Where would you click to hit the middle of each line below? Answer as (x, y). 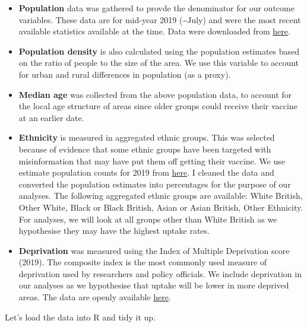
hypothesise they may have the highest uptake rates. (114, 231)
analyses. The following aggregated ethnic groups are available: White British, (161, 196)
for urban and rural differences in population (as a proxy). (125, 74)
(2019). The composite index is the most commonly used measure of (143, 262)
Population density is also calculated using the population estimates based (159, 51)
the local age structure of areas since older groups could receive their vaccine (158, 106)
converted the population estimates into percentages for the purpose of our (155, 184)
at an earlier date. (51, 117)
